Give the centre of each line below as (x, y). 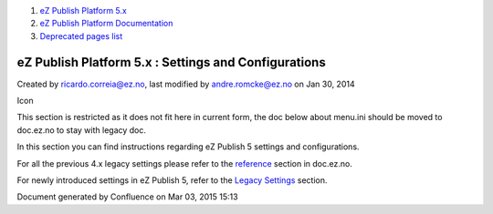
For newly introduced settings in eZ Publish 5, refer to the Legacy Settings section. (172, 180)
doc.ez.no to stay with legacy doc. (81, 130)
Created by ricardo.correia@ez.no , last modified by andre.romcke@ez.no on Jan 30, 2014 (186, 84)
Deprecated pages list (81, 36)
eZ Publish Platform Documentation (106, 24)
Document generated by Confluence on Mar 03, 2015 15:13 (127, 197)
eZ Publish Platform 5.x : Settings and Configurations (171, 62)
